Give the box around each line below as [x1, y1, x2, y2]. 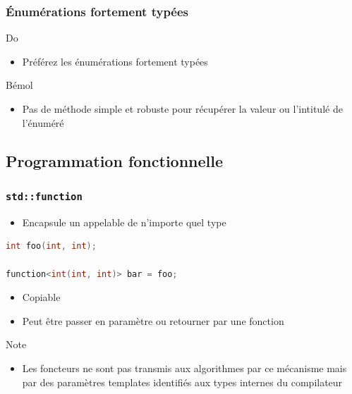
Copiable [22, 290, 61, 304]
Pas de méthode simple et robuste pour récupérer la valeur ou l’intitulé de [22, 101, 343, 116]
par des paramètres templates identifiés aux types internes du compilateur [22, 374, 343, 389]
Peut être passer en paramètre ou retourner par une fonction [22, 313, 284, 328]
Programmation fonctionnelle [6, 149, 224, 171]
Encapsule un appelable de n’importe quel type [22, 214, 226, 229]
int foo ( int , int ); [6, 241, 97, 252]
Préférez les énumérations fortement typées [22, 54, 208, 68]
